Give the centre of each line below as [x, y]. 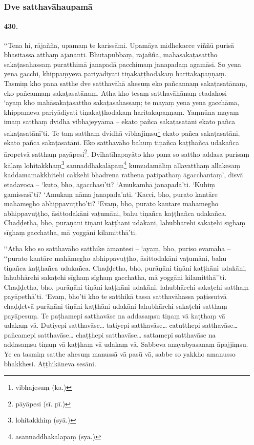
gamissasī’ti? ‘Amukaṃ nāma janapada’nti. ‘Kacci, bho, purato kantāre [111, 194]
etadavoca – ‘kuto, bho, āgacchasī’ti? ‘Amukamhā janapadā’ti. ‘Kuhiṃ [110, 184]
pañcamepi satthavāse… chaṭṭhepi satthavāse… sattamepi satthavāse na [110, 334]
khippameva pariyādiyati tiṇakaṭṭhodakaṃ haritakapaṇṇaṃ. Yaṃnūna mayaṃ [121, 112]
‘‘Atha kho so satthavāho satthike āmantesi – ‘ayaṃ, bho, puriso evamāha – [117, 248]
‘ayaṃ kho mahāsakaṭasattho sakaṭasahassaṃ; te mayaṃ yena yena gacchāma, [122, 102]
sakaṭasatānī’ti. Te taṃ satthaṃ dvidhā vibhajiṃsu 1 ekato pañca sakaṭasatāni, [122, 132]
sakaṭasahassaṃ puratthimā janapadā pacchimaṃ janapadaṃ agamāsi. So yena [123, 64]
